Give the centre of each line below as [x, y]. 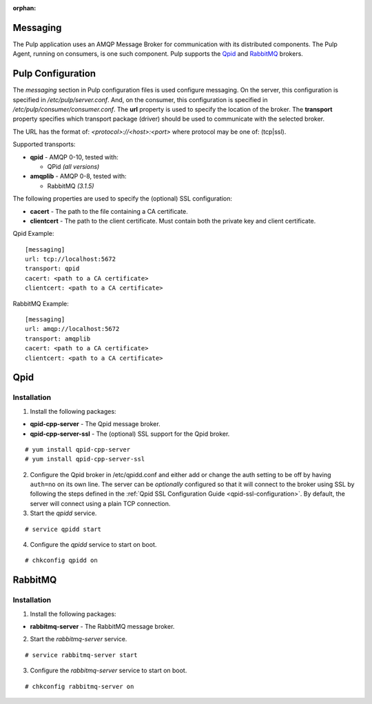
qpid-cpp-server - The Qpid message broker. [95, 424]
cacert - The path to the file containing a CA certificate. [109, 211]
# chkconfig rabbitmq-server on [80, 686]
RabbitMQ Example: [41, 303]
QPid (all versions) [73, 166]
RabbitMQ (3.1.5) [71, 185]
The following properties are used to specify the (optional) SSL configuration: [122, 199]
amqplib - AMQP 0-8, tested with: [78, 177]
